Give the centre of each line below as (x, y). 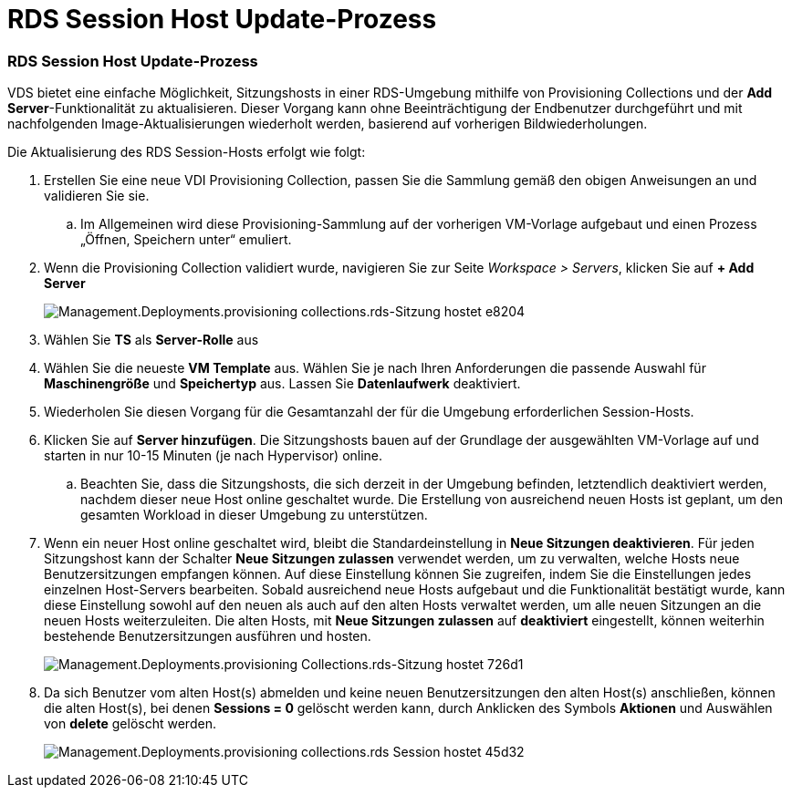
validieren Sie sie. (97, 196)
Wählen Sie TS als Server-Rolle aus (151, 340)
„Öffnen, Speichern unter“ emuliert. (186, 240)
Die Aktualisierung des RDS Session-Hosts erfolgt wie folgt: (187, 152)
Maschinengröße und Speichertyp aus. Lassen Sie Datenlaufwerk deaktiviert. (282, 384)
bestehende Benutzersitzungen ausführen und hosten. (208, 636)
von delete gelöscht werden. (130, 724)
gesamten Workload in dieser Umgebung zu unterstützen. (254, 515)
